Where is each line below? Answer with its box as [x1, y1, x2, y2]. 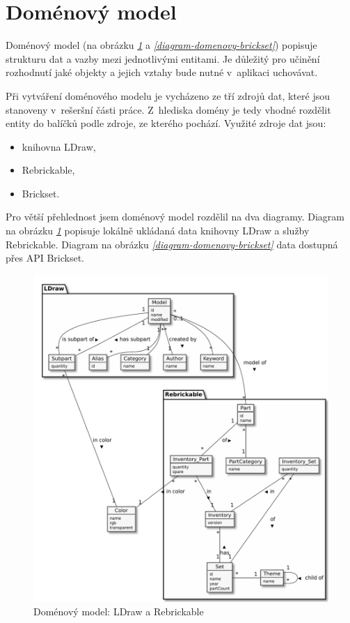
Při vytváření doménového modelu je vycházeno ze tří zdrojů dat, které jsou [6, 88, 330, 103]
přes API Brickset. [6, 250, 84, 265]
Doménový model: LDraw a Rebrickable [33, 604, 204, 619]
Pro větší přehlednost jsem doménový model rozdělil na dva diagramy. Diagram [6, 209, 344, 224]
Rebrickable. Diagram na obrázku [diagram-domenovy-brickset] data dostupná [6, 237, 338, 251]
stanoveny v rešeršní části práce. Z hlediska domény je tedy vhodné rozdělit [6, 102, 331, 117]
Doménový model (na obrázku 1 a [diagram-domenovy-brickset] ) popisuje [6, 38, 317, 52]
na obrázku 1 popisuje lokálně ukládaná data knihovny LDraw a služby [6, 223, 310, 238]
